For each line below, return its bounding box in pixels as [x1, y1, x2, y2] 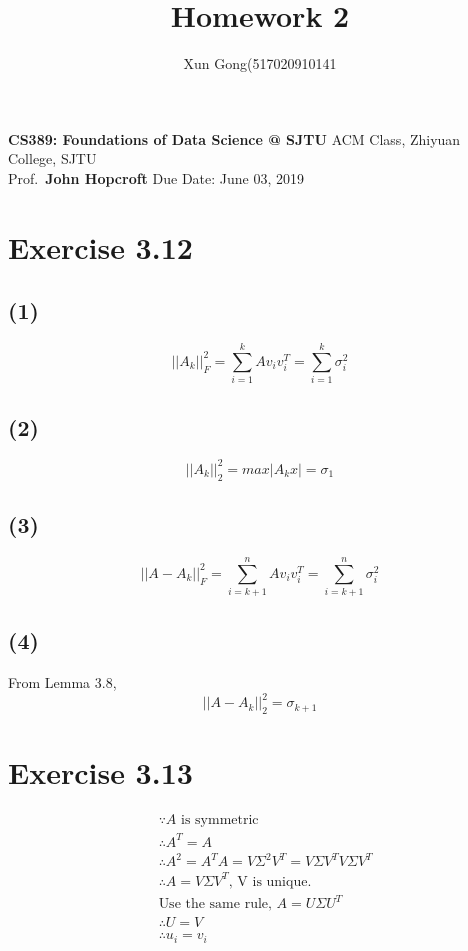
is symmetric [181, 813, 259, 828]
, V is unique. [228, 874, 312, 889]
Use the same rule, [158, 897, 272, 912]
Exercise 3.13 [8, 752, 193, 793]
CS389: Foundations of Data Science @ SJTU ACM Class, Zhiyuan [8, 128, 461, 149]
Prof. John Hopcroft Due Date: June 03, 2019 [8, 167, 305, 188]
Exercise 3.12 [8, 226, 193, 267]
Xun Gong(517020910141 [183, 53, 337, 74]
